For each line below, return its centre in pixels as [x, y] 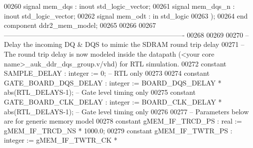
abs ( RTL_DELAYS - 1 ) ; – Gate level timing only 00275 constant [100, 92]
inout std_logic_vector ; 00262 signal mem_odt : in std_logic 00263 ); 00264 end [126, 15]
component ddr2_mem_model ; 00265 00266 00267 [80, 25]
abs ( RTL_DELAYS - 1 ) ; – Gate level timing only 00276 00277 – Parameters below [126, 111]
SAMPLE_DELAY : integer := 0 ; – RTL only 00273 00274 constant [107, 73]
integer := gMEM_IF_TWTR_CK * [61, 140]
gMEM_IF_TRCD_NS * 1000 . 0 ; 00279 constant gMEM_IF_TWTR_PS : [118, 130]
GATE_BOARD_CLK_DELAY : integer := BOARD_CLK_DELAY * [113, 101]
